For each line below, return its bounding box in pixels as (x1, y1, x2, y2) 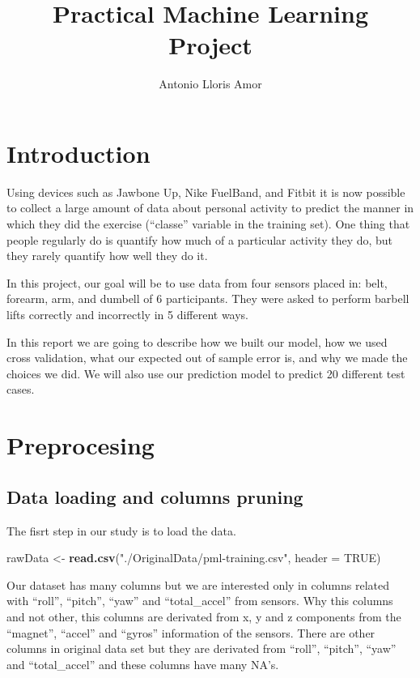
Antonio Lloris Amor (159, 75, 262, 92)
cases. (6, 381, 35, 398)
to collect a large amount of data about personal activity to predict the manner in (6, 199, 414, 216)
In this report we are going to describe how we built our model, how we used (6, 333, 388, 350)
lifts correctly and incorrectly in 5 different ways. (6, 306, 249, 322)
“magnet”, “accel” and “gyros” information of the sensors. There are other (6, 624, 375, 641)
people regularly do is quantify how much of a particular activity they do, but (6, 231, 393, 248)
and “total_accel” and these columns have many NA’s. (6, 655, 279, 672)
